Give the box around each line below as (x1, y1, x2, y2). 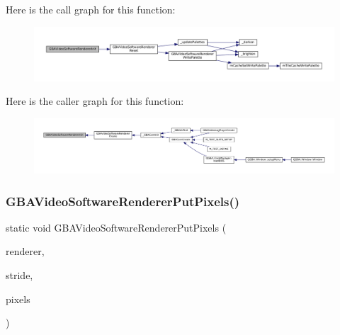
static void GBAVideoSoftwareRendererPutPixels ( (6, 220, 227, 234)
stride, (6, 268, 33, 283)
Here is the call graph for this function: (6, 2, 176, 16)
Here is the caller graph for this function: (6, 93, 184, 108)
